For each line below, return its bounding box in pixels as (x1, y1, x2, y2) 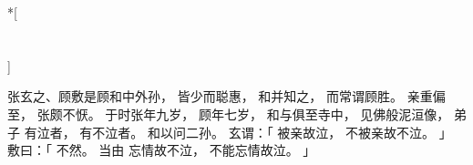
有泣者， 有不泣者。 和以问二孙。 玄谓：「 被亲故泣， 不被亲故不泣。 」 (24, 122, 452, 141)
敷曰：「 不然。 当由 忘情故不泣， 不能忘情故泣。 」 (7, 140, 316, 160)
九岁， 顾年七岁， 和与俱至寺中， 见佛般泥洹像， (156, 104, 450, 123)
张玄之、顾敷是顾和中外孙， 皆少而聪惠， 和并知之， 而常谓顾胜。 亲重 (7, 87, 433, 106)
